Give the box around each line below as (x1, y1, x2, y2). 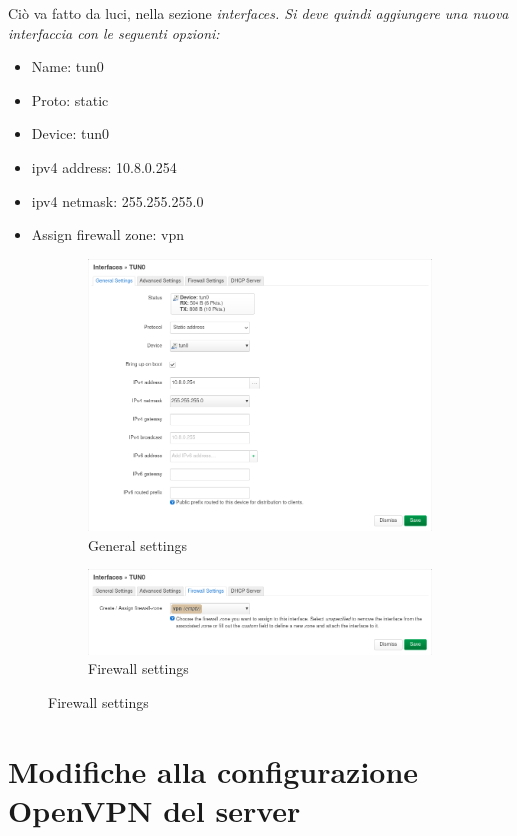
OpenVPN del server (8, 789, 301, 830)
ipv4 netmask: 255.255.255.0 (31, 190, 204, 211)
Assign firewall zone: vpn (31, 224, 185, 245)
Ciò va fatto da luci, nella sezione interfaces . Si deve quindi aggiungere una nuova (8, 3, 509, 23)
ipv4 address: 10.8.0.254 (31, 156, 177, 177)
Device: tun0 (31, 123, 109, 144)
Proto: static (31, 89, 109, 110)
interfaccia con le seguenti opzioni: (8, 22, 220, 43)
